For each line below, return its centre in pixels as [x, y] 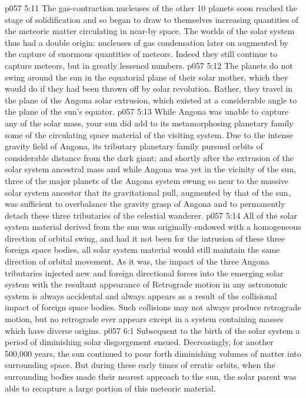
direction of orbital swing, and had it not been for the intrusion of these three [145, 238]
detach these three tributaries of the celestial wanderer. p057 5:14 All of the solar [151, 215]
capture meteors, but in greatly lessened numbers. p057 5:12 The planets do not [149, 65]
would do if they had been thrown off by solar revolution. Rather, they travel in [149, 88]
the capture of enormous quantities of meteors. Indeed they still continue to [141, 54]
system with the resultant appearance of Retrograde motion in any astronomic [146, 284]
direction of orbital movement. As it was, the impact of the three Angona [137, 261]
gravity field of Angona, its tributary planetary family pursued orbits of [134, 146]
